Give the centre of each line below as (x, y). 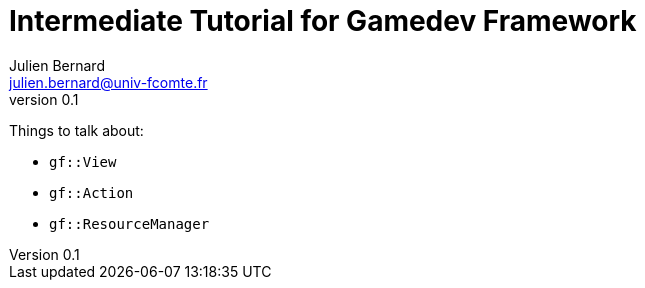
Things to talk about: (76, 130)
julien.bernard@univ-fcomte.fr (108, 82)
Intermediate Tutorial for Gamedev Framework (323, 21)
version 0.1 (44, 99)
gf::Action (91, 192)
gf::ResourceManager (129, 223)
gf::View (83, 161)
